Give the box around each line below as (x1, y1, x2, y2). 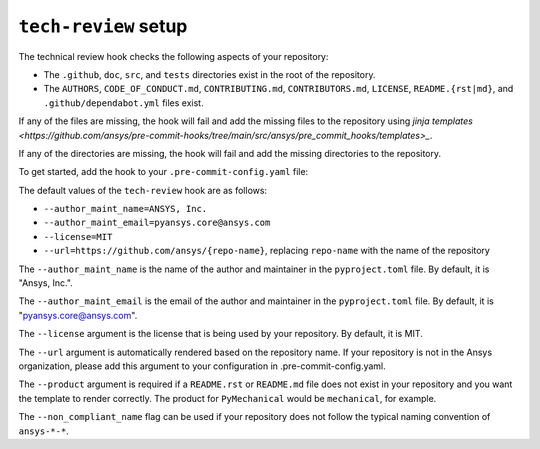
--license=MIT (43, 231, 113, 242)
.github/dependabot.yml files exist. (43, 96, 204, 109)
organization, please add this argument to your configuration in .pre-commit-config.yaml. (18, 360, 387, 372)
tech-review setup (18, 15, 188, 37)
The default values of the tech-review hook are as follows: (18, 184, 268, 196)
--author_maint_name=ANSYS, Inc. (43, 203, 208, 215)
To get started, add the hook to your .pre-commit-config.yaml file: (18, 166, 309, 178)
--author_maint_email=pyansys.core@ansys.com (43, 217, 271, 229)
